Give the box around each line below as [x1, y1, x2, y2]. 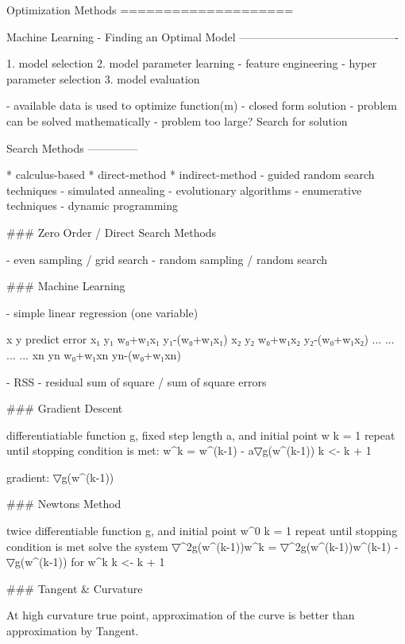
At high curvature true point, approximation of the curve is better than [6, 607, 355, 623]
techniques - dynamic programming [6, 197, 178, 214]
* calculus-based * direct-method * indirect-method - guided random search [6, 166, 375, 183]
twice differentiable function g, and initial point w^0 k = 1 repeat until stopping [6, 522, 398, 539]
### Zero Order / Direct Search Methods [6, 223, 217, 240]
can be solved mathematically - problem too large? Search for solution [6, 112, 348, 129]
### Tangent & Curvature [6, 580, 143, 596]
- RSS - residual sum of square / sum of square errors [6, 373, 267, 390]
